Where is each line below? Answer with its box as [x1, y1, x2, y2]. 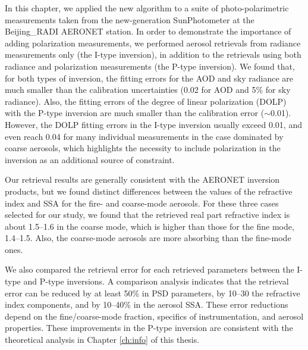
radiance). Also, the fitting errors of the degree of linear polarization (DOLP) [5, 95, 287, 107]
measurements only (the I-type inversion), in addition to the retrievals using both [5, 48, 301, 61]
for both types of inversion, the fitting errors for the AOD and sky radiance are [5, 71, 294, 84]
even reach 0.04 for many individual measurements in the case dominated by [5, 130, 284, 142]
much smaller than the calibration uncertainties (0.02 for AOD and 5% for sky [5, 83, 291, 96]
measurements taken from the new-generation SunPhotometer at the [5, 13, 254, 26]
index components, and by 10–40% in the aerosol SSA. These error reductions [5, 298, 288, 311]
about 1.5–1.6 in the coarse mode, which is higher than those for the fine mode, [5, 220, 294, 232]
